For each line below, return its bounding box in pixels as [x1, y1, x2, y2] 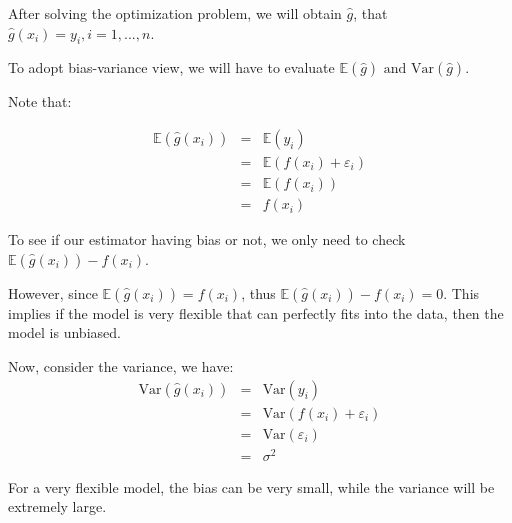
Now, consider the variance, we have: [8, 355, 234, 376]
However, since [8, 282, 98, 303]
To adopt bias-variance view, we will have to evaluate [8, 57, 335, 78]
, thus [241, 282, 276, 303]
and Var [383, 62, 435, 77]
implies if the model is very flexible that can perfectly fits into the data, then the [8, 302, 504, 323]
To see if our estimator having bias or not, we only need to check [8, 229, 406, 250]
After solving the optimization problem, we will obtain [8, 3, 342, 23]
